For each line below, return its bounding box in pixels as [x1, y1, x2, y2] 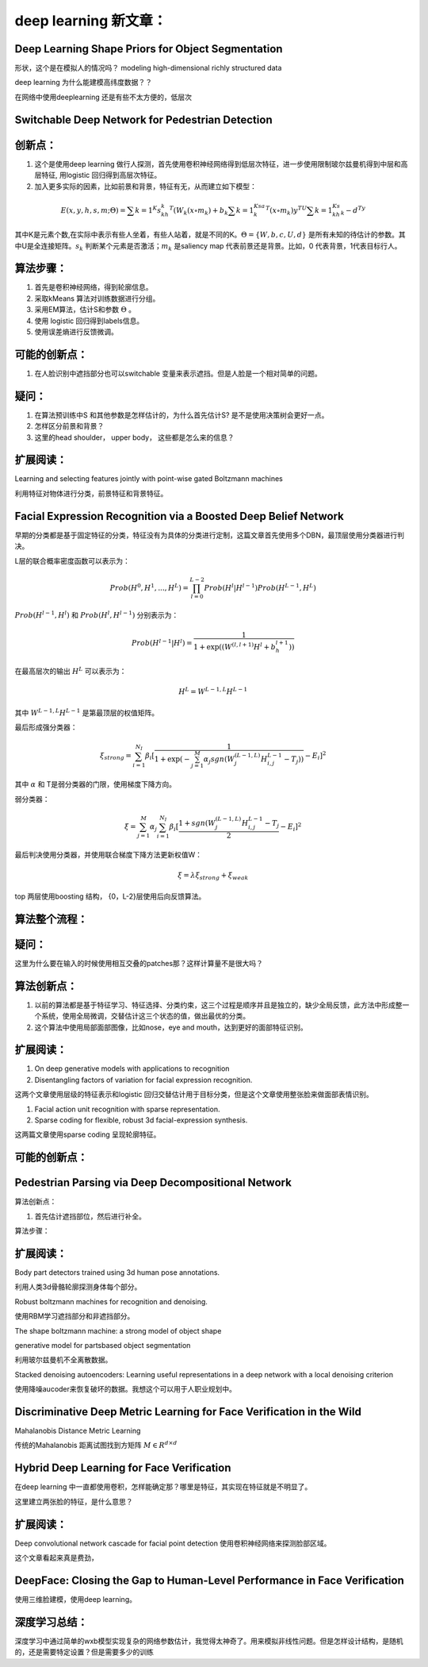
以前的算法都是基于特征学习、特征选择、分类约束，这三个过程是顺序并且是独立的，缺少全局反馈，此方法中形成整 [34, 1000, 403, 1010]
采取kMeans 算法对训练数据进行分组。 [34, 294, 160, 303]
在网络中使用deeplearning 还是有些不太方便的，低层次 [14, 92, 192, 102]
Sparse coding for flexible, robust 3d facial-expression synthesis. [34, 1115, 248, 1125]
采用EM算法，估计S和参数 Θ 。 [34, 305, 136, 314]
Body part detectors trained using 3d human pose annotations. [14, 1268, 220, 1277]
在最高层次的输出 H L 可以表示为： [14, 665, 127, 676]
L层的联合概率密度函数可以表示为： [14, 556, 130, 565]
